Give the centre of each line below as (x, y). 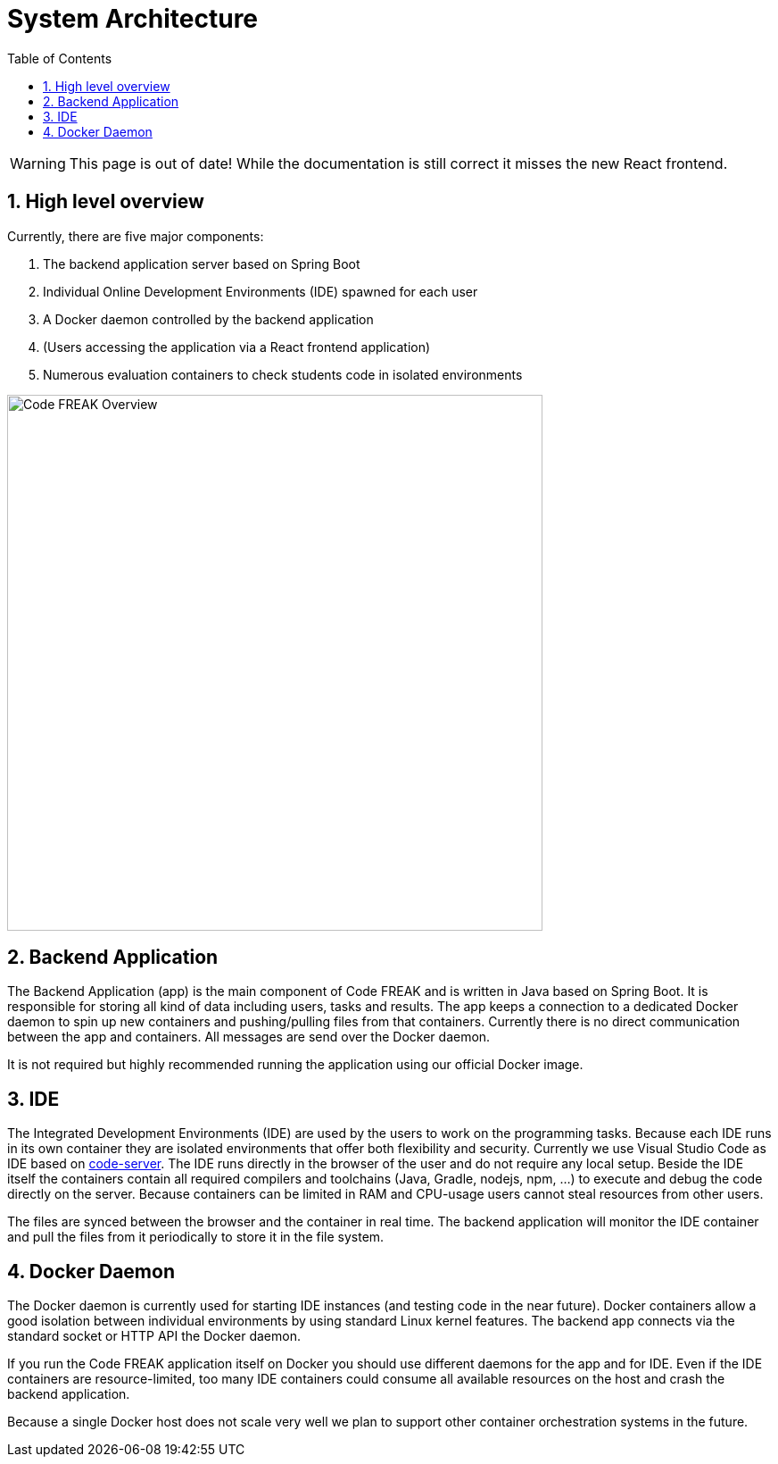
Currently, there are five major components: (136, 236)
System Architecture (133, 19)
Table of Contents (60, 58)
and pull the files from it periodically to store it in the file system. (196, 1237)
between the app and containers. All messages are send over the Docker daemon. (249, 1037)
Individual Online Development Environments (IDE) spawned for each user (261, 291)
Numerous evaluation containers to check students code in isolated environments (283, 374)
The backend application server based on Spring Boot (202, 264)
